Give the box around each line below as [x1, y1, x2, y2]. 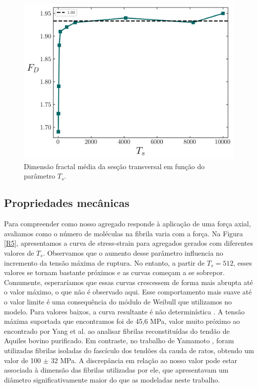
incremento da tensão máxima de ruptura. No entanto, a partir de [4, 257, 205, 268]
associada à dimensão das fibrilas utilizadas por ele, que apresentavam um [4, 365, 229, 375]
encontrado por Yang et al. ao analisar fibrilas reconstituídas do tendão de [4, 325, 230, 336]
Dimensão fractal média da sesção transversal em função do [24, 161, 205, 171]
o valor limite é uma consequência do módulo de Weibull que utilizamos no [4, 296, 232, 306]
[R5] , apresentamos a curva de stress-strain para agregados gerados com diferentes [4, 238, 254, 248]
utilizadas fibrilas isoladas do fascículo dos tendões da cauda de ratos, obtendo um [4, 345, 254, 355]
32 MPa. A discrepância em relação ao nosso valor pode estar [51, 355, 238, 365]
